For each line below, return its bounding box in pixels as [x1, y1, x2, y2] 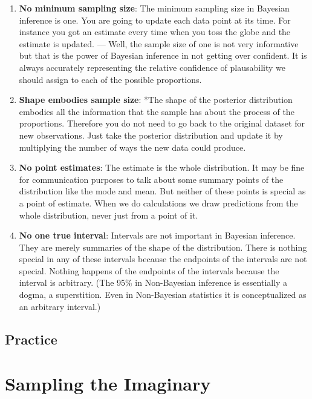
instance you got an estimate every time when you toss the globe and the [19, 25, 291, 38]
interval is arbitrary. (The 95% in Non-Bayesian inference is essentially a [19, 276, 288, 289]
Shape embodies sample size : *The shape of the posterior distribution [19, 93, 293, 106]
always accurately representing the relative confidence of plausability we [19, 61, 285, 73]
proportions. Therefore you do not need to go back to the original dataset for [19, 117, 305, 130]
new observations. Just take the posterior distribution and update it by [19, 128, 283, 141]
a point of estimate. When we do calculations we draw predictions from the [19, 196, 298, 209]
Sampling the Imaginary [5, 371, 211, 396]
